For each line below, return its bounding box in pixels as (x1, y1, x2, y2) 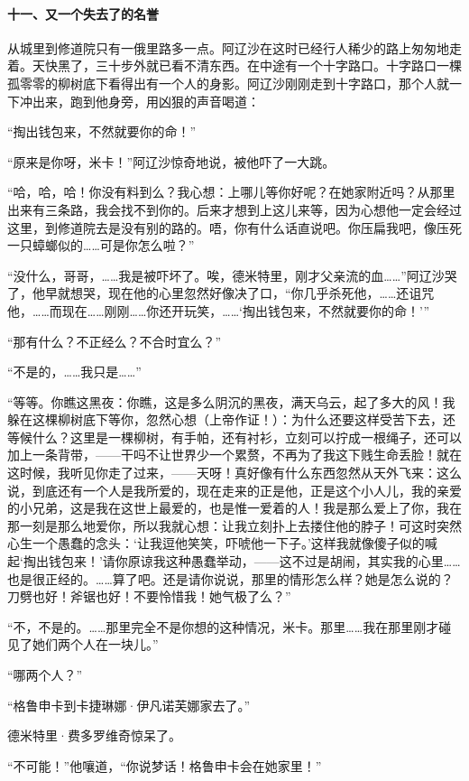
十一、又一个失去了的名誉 (7, 4, 159, 23)
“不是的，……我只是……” (7, 362, 142, 381)
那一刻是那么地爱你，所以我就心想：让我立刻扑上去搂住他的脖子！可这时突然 (7, 516, 462, 535)
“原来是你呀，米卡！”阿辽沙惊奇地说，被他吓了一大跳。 (7, 152, 336, 171)
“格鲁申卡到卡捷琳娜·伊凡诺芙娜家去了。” (7, 695, 251, 714)
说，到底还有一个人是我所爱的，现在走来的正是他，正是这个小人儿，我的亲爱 (7, 480, 462, 499)
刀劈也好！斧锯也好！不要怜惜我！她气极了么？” (7, 587, 291, 606)
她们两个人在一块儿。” (32, 635, 159, 654)
